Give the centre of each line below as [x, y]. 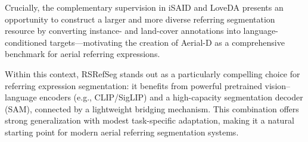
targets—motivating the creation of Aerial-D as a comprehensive [167, 42]
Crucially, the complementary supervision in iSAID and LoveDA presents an [144, 7]
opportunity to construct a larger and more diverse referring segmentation [140, 19]
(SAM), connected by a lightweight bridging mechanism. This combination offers [152, 108]
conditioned [26, 42]
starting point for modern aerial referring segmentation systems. [122, 132]
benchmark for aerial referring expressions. [83, 54]
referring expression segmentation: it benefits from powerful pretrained [133, 85]
